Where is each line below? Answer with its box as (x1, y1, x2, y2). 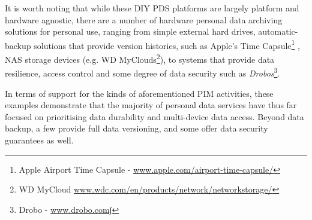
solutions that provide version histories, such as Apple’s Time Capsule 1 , (34, 37, 300, 51)
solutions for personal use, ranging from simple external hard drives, (5, 25, 256, 38)
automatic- (258, 25, 298, 38)
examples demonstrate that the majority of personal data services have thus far (5, 99, 297, 111)
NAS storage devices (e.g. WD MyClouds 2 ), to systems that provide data (5, 51, 275, 65)
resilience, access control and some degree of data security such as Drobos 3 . (5, 65, 280, 79)
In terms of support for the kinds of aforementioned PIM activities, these (5, 87, 274, 99)
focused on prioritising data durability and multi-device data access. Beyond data (5, 110, 304, 123)
